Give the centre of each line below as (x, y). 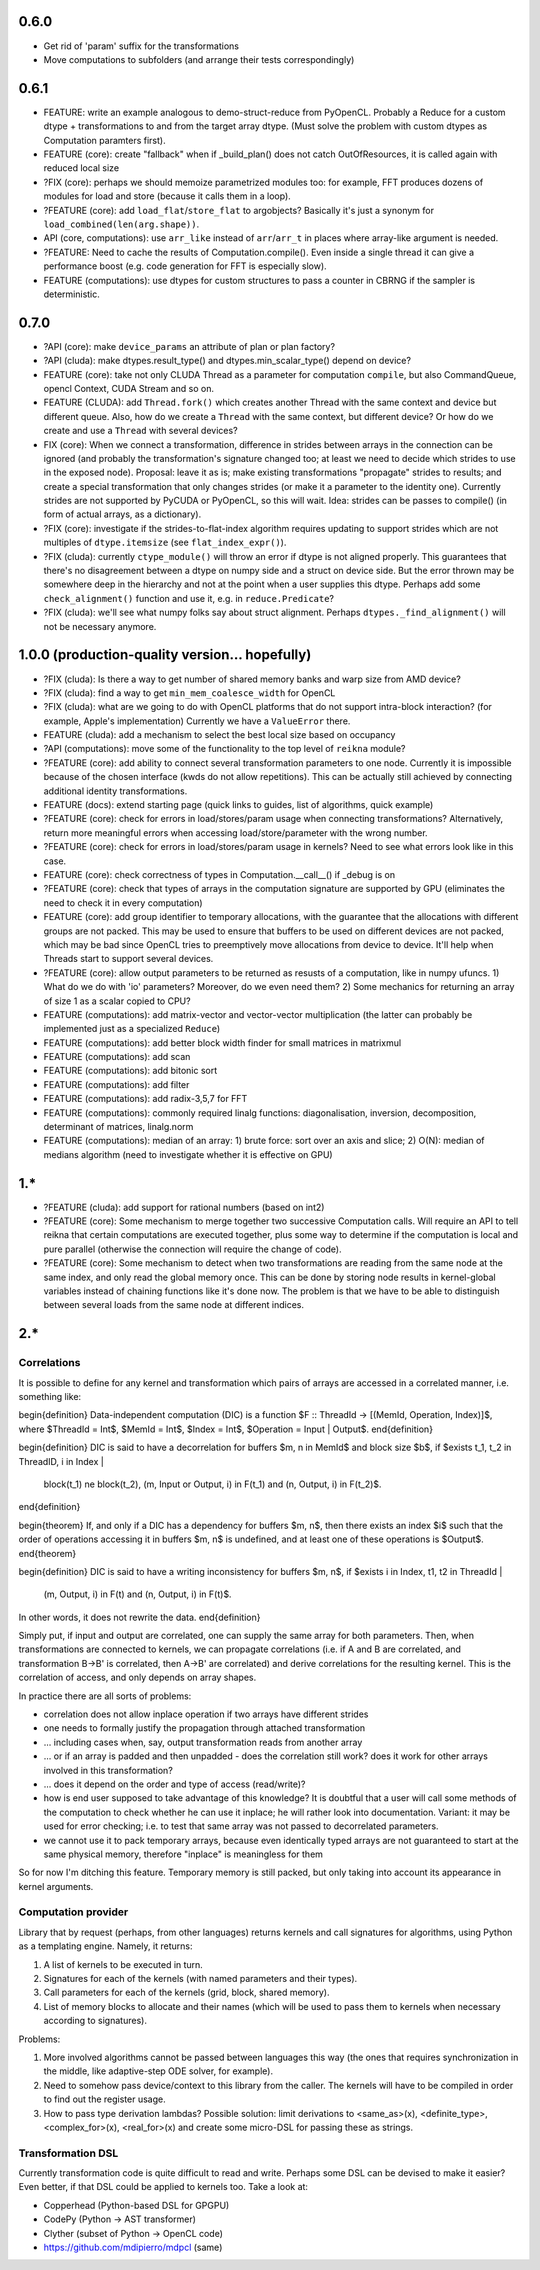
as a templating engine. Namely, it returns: (105, 1946)
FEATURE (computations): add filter (116, 1084)
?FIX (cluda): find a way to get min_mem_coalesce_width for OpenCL (189, 692)
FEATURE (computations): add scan (117, 1057)
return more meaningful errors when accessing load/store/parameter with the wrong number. (236, 832)
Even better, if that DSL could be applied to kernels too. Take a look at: (163, 2187)
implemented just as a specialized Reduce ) (132, 1029)
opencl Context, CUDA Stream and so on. (129, 388)
